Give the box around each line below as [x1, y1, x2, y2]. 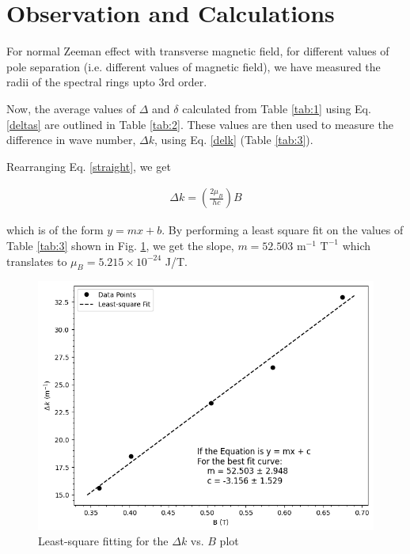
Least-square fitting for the [38, 533, 169, 549]
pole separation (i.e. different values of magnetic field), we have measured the [6, 58, 381, 74]
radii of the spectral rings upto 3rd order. [6, 74, 207, 90]
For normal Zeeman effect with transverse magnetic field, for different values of [6, 43, 389, 59]
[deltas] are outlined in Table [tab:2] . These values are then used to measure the [6, 116, 393, 132]
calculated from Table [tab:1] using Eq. [182, 100, 371, 116]
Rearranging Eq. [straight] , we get [6, 157, 171, 174]
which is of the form [6, 222, 104, 238]
